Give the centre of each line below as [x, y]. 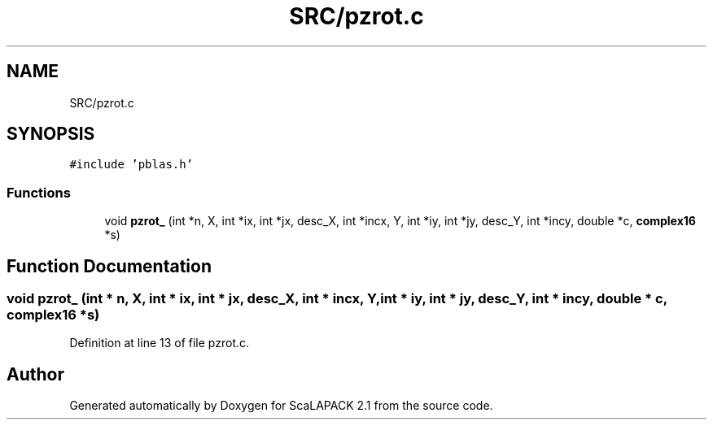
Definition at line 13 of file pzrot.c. [160, 343]
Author [35, 374]
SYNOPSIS [51, 134]
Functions [39, 192]
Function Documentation [109, 266]
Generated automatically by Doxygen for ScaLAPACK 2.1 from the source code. [281, 406]
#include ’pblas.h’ [131, 165]
